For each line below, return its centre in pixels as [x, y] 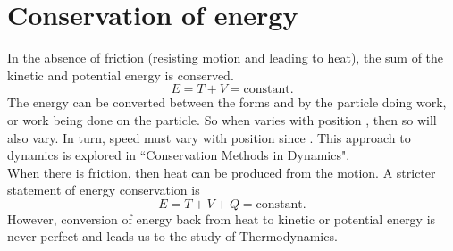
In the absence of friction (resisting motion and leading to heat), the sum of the [226, 58]
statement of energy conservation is [104, 190]
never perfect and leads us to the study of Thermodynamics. [172, 236]
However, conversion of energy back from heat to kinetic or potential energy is [222, 218]
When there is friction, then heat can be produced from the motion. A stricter [222, 172]
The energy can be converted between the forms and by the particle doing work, [227, 102]
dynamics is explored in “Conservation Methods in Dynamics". [179, 155]
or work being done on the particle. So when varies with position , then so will [222, 119]
